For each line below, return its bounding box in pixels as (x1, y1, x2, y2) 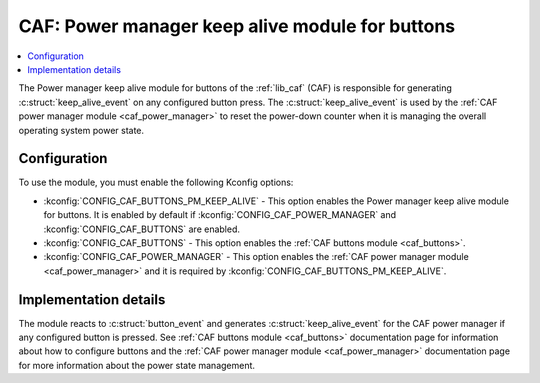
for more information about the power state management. (18, 359, 255, 371)
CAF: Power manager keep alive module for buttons (18, 15, 456, 37)
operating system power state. (18, 124, 145, 136)
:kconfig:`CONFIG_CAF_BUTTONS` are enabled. (43, 223, 240, 235)
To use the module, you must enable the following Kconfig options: (18, 176, 294, 189)
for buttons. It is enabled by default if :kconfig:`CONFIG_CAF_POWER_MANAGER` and (43, 209, 397, 221)
